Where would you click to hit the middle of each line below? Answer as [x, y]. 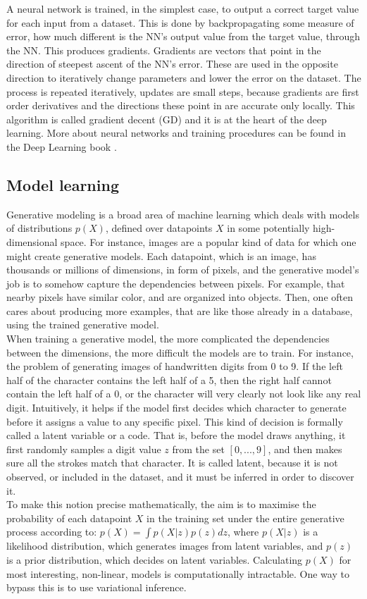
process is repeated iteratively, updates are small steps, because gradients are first [183, 91]
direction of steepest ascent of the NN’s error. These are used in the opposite [172, 64]
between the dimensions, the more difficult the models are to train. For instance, [180, 352]
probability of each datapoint [69, 518]
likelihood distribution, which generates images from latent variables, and [165, 546]
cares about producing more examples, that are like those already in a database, [180, 310]
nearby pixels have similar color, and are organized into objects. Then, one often [180, 297]
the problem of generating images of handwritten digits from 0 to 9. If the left [175, 366]
